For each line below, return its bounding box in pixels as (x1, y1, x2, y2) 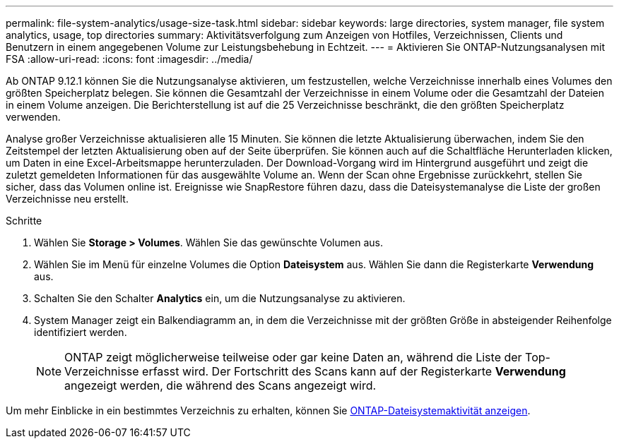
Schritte (6, 215, 42, 227)
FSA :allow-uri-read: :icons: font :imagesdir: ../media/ (6, 53, 253, 65)
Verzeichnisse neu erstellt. (6, 193, 129, 205)
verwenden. (6, 111, 61, 123)
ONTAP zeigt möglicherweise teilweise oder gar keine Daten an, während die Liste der (64, 350, 522, 364)
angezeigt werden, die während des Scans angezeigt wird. (64, 378, 377, 392)
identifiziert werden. (34, 326, 127, 338)
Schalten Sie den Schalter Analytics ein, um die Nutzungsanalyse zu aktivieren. (34, 292, 406, 304)
